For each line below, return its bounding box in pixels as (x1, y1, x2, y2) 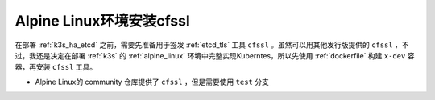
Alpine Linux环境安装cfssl (14, 12, 191, 30)
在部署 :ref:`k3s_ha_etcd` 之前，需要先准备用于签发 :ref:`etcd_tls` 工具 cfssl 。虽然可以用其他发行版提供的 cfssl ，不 (14, 40, 409, 50)
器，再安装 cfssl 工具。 (14, 62, 97, 72)
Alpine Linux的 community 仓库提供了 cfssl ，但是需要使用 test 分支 (35, 77, 269, 86)
